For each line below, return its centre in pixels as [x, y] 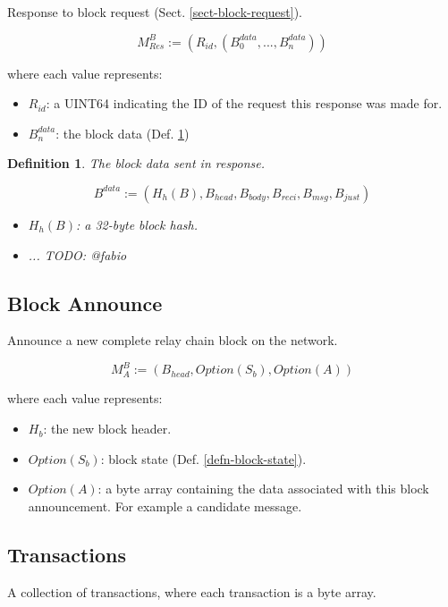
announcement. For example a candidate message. [165, 506]
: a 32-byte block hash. [136, 224]
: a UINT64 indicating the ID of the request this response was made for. [244, 103]
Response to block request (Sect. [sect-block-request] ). [155, 12]
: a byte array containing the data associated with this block [263, 489]
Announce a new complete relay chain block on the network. [173, 340]
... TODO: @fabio [77, 254]
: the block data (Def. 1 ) [123, 133]
